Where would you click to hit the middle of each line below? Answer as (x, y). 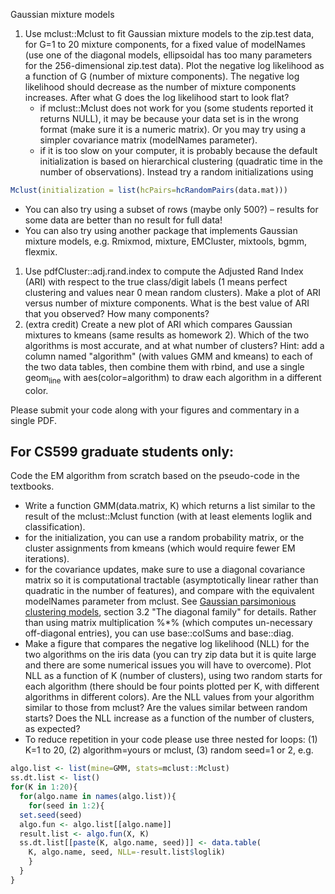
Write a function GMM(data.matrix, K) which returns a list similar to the (170, 506)
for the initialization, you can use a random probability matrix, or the (164, 538)
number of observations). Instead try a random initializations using (176, 172)
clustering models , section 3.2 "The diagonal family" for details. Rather (170, 612)
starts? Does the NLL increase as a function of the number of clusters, (169, 718)
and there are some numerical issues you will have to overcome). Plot (168, 665)
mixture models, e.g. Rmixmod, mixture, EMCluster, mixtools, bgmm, (165, 241)
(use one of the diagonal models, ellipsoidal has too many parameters (168, 55)
